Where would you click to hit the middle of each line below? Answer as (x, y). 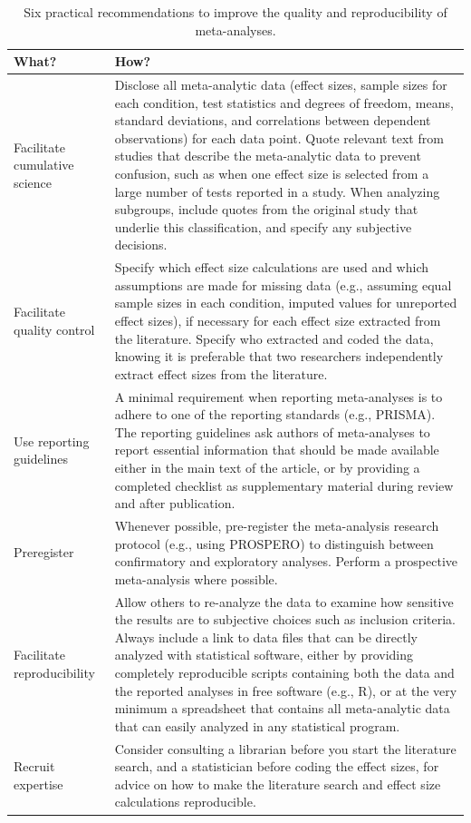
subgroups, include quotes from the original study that (266, 209)
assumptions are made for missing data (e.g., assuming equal (283, 284)
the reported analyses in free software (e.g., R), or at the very (286, 690)
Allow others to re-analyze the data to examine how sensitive (284, 601)
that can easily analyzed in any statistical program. (257, 725)
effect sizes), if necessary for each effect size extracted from (278, 320)
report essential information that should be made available (277, 450)
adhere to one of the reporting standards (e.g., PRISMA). (275, 414)
